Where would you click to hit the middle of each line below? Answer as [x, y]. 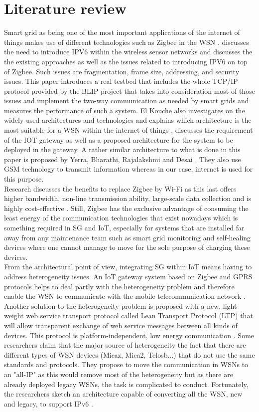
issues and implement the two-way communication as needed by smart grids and [127, 101]
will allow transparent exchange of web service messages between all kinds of [121, 325]
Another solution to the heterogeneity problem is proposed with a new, [113, 306]
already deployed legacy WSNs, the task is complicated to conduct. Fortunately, [126, 384]
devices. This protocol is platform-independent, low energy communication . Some [129, 335]
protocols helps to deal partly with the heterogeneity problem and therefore [119, 286]
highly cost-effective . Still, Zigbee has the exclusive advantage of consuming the [126, 208]
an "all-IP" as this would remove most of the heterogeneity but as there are [119, 374]
